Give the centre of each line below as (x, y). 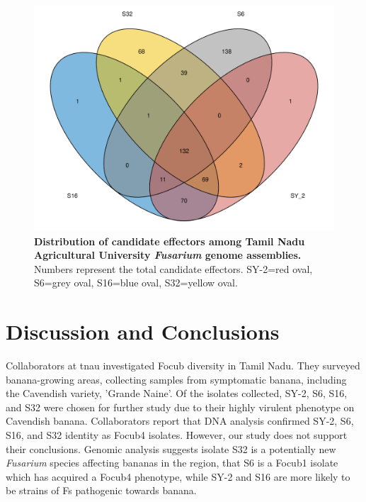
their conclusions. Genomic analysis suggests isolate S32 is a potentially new (171, 448)
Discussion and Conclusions (143, 331)
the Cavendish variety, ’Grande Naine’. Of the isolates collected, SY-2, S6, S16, (177, 393)
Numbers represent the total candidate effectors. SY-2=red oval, (173, 268)
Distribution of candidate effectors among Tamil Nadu (170, 241)
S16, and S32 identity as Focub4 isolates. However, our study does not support (177, 435)
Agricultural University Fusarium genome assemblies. (168, 255)
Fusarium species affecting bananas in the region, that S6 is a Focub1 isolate (172, 463)
